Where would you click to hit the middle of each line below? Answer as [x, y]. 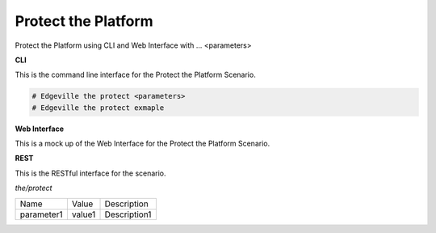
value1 [84, 214]
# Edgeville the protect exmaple [98, 108]
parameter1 [41, 214]
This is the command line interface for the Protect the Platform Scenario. [135, 75]
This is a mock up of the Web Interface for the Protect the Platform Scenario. [143, 144]
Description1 [128, 214]
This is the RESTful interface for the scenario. [90, 173]
